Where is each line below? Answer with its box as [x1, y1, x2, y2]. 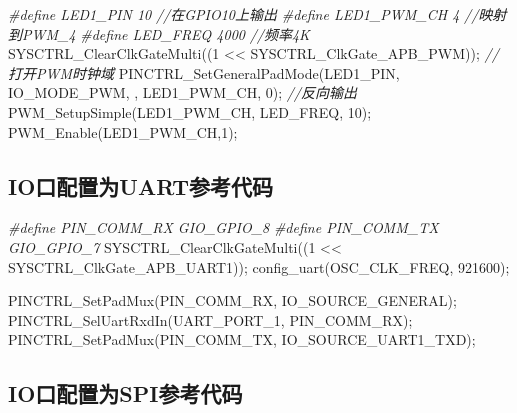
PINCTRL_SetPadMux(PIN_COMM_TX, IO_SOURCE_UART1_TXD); [8, 329, 476, 350]
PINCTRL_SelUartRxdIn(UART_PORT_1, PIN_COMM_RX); [8, 309, 413, 330]
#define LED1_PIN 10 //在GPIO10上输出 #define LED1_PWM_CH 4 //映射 [8, 4, 507, 24]
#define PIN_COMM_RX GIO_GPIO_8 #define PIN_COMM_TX [8, 217, 439, 238]
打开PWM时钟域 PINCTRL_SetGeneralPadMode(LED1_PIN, [8, 62, 400, 83]
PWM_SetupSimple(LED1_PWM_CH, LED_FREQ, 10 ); [8, 101, 372, 122]
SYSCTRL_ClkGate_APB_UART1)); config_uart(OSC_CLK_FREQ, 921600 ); [8, 256, 510, 277]
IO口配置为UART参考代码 [8, 170, 274, 201]
